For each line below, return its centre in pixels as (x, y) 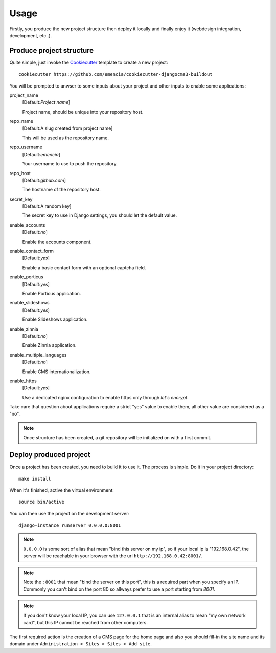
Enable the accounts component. (57, 242)
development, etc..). (31, 35)
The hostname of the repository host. (61, 190)
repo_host (20, 173)
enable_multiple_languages (38, 355)
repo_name (21, 121)
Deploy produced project (50, 455)
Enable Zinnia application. (49, 345)
